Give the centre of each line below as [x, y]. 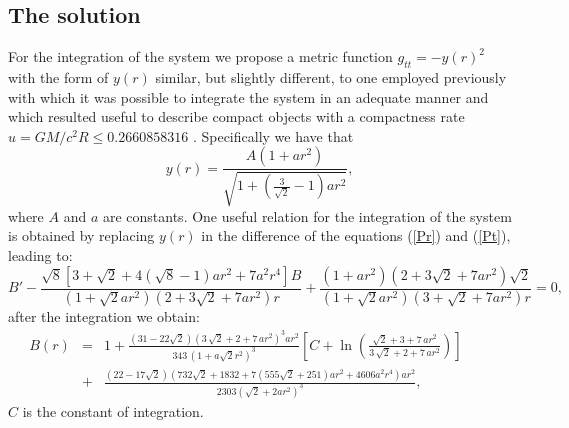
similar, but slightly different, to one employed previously [331, 77]
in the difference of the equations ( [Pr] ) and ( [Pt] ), [356, 235]
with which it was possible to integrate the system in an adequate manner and [248, 96]
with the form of [58, 77]
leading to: [40, 254]
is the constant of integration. [113, 411]
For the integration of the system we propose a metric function [200, 56]
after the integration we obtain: [104, 316]
